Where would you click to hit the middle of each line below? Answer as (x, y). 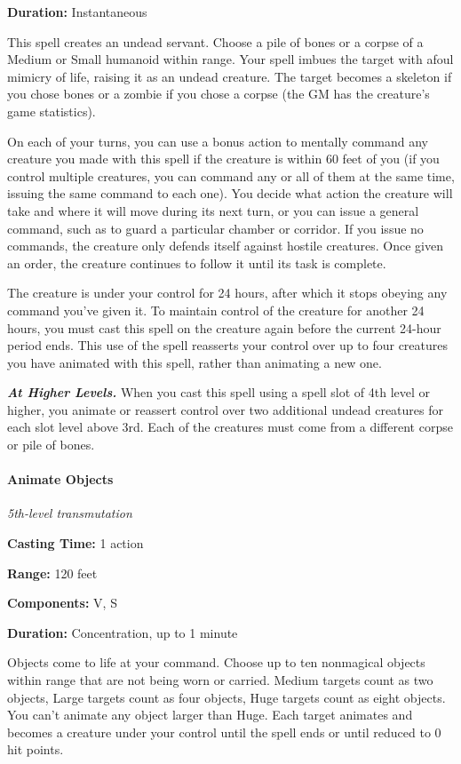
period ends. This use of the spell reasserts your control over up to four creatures (228, 345)
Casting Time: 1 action (76, 543)
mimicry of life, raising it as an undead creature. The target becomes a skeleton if (230, 76)
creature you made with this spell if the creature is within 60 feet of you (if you (223, 159)
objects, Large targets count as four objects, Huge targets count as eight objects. (227, 697)
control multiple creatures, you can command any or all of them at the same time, (231, 175)
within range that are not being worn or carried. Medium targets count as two (220, 680)
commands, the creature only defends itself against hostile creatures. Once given (225, 246)
